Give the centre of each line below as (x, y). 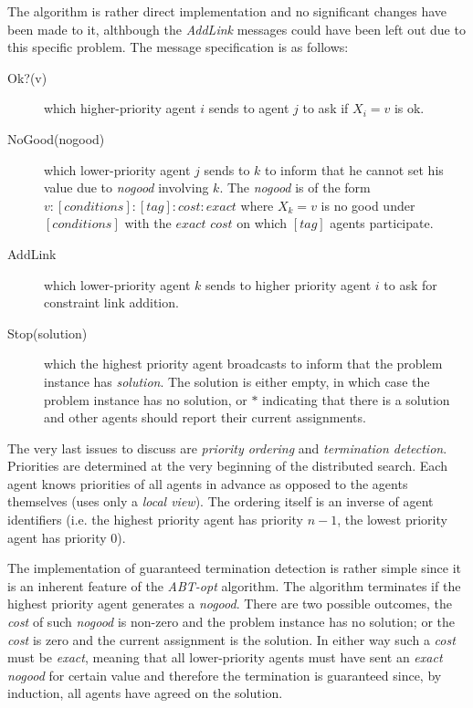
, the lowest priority (392, 520)
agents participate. (382, 223)
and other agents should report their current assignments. (205, 417)
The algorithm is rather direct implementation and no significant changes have (227, 11)
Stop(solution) (47, 333)
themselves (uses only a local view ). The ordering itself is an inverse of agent (221, 501)
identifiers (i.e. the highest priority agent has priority (156, 520)
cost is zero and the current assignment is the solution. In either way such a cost (231, 639)
